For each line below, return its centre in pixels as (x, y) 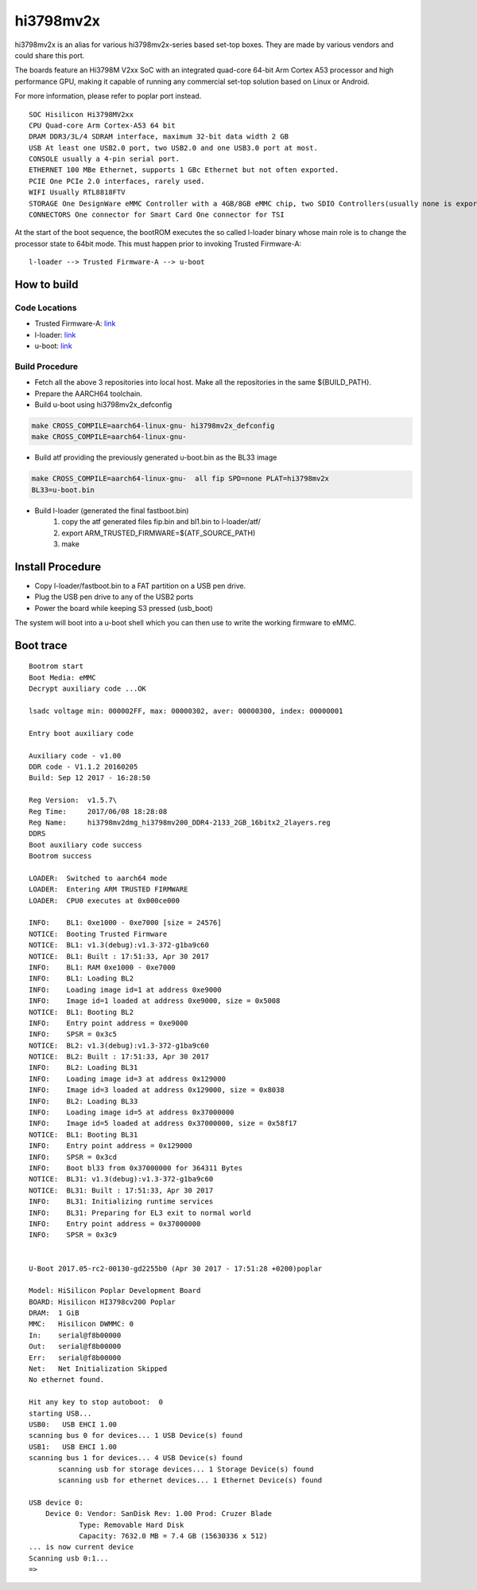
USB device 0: (56, 1502)
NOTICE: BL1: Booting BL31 (83, 1134)
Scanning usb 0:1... (69, 1558)
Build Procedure (47, 366)
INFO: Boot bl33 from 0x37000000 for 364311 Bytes (136, 1168)
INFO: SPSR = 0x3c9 (73, 1235)
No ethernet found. (67, 1380)
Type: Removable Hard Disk (132, 1525)
